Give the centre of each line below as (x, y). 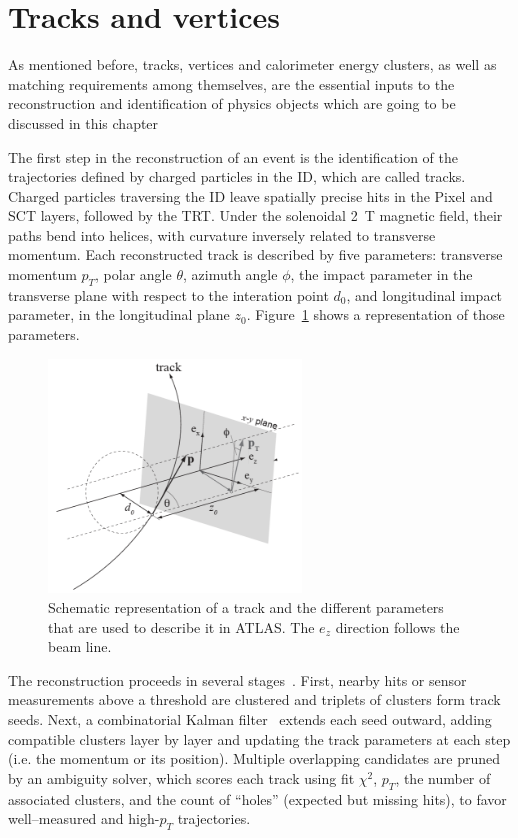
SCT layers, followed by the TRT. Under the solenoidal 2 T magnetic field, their (255, 215)
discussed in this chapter (83, 122)
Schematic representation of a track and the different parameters (246, 607)
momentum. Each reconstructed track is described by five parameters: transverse (255, 254)
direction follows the (397, 626)
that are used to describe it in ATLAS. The (181, 626)
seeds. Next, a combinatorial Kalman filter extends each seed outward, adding (250, 719)
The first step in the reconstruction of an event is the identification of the (233, 156)
